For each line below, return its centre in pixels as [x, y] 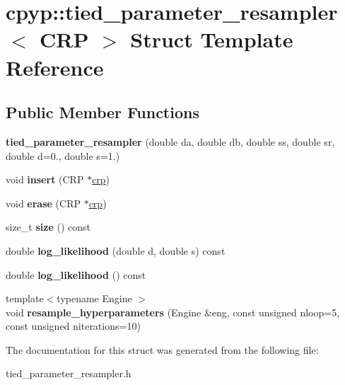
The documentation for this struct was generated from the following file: [162, 349]
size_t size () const [48, 227]
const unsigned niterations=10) [73, 326]
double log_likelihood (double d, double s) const [116, 250]
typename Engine [94, 298]
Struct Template [212, 39]
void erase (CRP [43, 203]
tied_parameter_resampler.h [69, 373]
